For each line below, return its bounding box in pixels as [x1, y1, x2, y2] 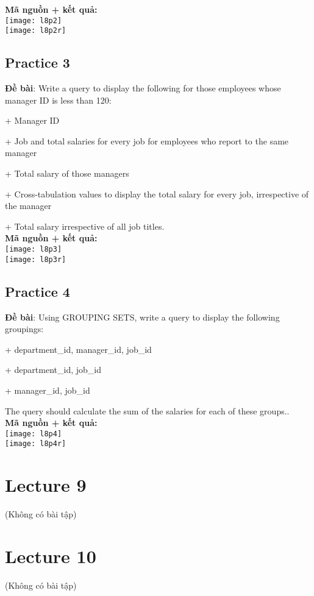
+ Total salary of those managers [5, 167, 129, 180]
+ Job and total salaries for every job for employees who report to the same [5, 134, 289, 147]
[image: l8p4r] [5, 439, 66, 449]
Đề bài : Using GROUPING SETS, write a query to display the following [5, 310, 280, 323]
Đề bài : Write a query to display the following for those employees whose [5, 82, 281, 94]
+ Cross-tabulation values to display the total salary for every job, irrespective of [5, 187, 309, 200]
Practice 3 [5, 53, 70, 72]
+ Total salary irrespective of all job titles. [5, 219, 165, 232]
